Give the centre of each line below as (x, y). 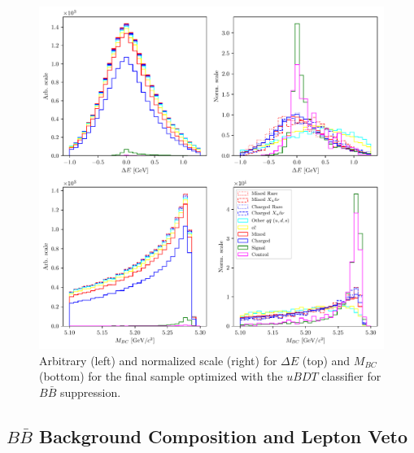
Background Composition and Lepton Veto (223, 436)
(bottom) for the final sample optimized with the (161, 376)
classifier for (351, 376)
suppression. (90, 392)
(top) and (326, 360)
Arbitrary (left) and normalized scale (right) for (158, 360)
